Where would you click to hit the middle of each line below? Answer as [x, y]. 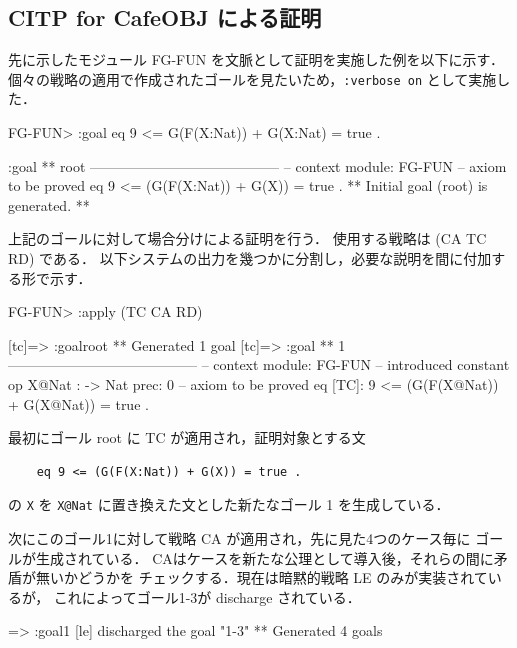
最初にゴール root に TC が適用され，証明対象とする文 [187, 437]
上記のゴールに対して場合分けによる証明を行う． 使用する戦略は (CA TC [247, 238]
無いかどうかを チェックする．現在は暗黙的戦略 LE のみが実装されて [261, 577]
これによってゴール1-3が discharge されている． [207, 596]
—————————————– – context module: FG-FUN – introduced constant [259, 364]
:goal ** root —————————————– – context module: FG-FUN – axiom [257, 165]
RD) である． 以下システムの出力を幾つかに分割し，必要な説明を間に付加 [250, 258]
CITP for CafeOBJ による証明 [165, 17]
